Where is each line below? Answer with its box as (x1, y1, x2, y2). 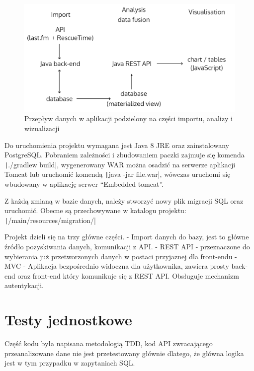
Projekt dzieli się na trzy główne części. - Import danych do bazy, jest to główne (4, 231, 249, 242)
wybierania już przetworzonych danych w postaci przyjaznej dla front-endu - (4, 251, 237, 261)
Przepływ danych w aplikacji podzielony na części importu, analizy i (24, 113, 233, 124)
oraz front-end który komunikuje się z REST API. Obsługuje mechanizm (17, 270, 239, 281)
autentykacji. (4, 280, 44, 291)
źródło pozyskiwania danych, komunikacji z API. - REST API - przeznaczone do (4, 241, 250, 252)
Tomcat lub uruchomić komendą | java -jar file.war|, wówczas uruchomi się (4, 169, 231, 179)
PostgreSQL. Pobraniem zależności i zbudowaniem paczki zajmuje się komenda (4, 149, 245, 160)
